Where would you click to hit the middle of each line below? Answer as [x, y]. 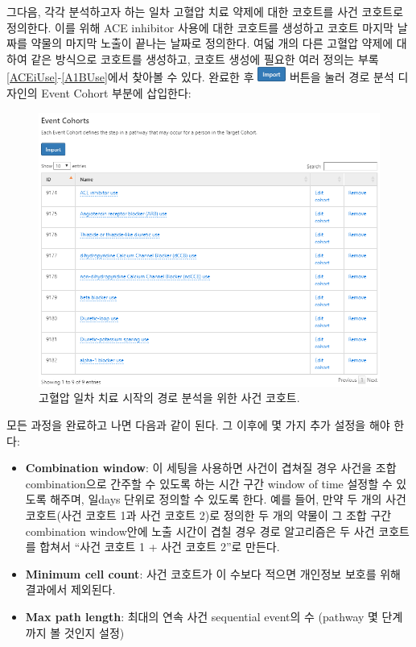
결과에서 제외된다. [70, 589]
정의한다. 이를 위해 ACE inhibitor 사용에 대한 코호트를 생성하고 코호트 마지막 [200, 27]
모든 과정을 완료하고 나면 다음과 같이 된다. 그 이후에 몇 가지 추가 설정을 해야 [198, 424]
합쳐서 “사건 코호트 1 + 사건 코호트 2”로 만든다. [160, 547]
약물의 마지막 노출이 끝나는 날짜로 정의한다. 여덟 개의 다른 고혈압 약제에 [212, 43]
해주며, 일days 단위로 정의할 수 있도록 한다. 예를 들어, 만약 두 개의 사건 [228, 499]
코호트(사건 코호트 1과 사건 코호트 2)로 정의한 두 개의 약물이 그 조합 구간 [208, 514]
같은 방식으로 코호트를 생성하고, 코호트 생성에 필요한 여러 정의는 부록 [205, 58]
